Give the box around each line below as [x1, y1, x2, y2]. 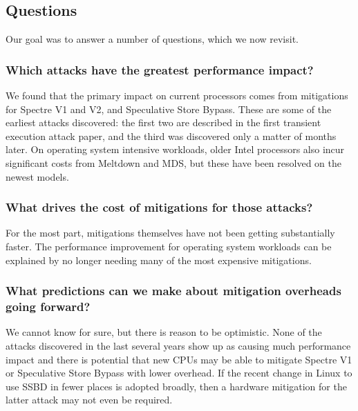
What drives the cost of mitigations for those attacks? [6, 199, 313, 216]
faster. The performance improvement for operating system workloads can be [6, 239, 332, 253]
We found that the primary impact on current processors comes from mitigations [6, 88, 348, 103]
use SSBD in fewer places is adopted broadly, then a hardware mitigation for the [6, 379, 347, 393]
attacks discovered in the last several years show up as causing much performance [6, 338, 351, 352]
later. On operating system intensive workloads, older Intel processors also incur [6, 142, 345, 157]
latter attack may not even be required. [6, 392, 173, 407]
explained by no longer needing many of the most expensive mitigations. [6, 252, 312, 267]
